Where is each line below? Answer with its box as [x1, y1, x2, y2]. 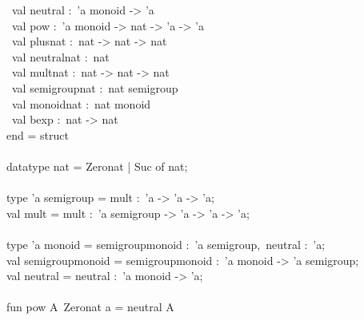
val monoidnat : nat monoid [11, 95, 151, 112]
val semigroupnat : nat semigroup [11, 79, 178, 96]
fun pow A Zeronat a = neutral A [6, 298, 174, 315]
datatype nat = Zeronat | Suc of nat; [6, 157, 188, 174]
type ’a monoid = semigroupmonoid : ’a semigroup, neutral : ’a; [6, 235, 326, 252]
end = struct [6, 126, 69, 143]
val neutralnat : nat [11, 48, 110, 65]
